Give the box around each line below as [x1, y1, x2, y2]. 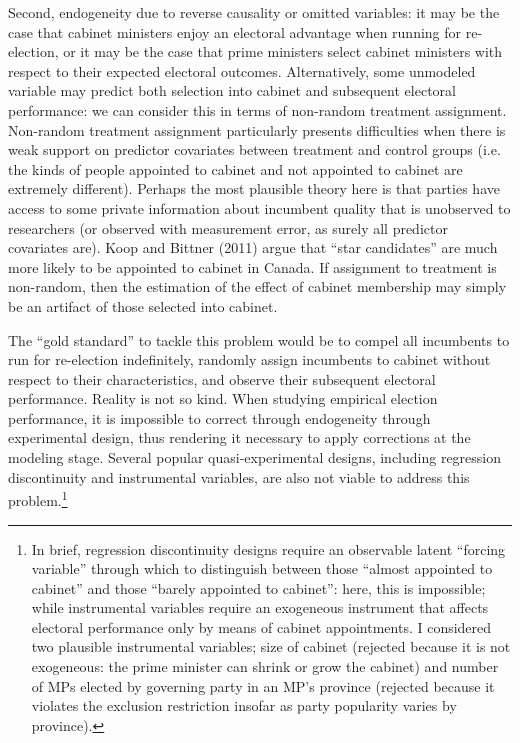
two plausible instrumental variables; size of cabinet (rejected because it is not [31, 636, 511, 657]
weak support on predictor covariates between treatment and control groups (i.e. [8, 139, 501, 160]
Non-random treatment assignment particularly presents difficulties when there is [8, 119, 506, 140]
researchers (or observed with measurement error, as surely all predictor [8, 217, 448, 238]
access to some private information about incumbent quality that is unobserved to [8, 197, 511, 218]
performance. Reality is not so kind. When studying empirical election [8, 388, 438, 409]
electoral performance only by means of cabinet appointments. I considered [31, 616, 492, 637]
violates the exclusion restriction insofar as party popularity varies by [31, 695, 457, 716]
